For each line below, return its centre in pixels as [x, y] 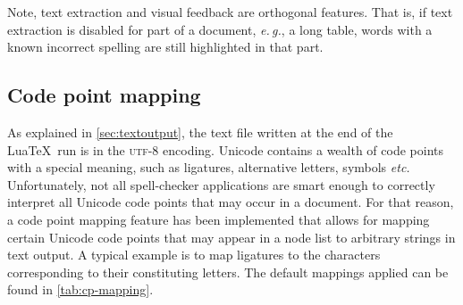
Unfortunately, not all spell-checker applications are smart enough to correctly [221, 184]
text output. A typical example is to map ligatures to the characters [194, 255]
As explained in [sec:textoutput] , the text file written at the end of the [200, 132]
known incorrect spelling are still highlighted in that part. [165, 47]
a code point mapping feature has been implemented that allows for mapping [219, 219]
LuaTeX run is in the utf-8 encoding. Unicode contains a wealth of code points [226, 149]
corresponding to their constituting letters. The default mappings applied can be [228, 272]
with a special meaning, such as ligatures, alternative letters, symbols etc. [209, 167]
